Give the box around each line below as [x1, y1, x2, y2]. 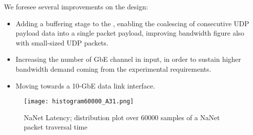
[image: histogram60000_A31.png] [24, 98, 134, 105]
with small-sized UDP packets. [15, 37, 108, 47]
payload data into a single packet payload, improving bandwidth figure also [15, 28, 245, 38]
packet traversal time [24, 122, 88, 132]
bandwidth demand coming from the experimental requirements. [15, 63, 211, 74]
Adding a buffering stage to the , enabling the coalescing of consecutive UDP [15, 18, 249, 28]
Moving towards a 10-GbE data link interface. [15, 80, 155, 90]
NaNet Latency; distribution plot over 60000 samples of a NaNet [24, 112, 220, 122]
